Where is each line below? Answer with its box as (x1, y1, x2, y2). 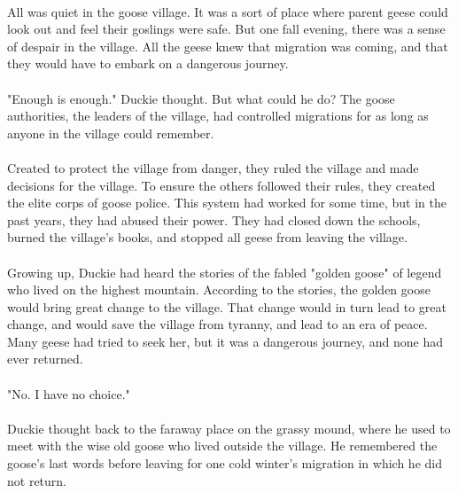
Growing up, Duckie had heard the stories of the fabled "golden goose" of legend (7, 262, 442, 281)
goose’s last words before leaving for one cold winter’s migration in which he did (7, 454, 442, 473)
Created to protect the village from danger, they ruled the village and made (7, 158, 419, 176)
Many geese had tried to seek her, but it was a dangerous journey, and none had (7, 332, 444, 350)
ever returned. (7, 349, 83, 368)
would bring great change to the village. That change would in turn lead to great (7, 297, 447, 316)
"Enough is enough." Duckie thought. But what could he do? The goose (7, 89, 395, 107)
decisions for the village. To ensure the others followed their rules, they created (7, 176, 436, 194)
